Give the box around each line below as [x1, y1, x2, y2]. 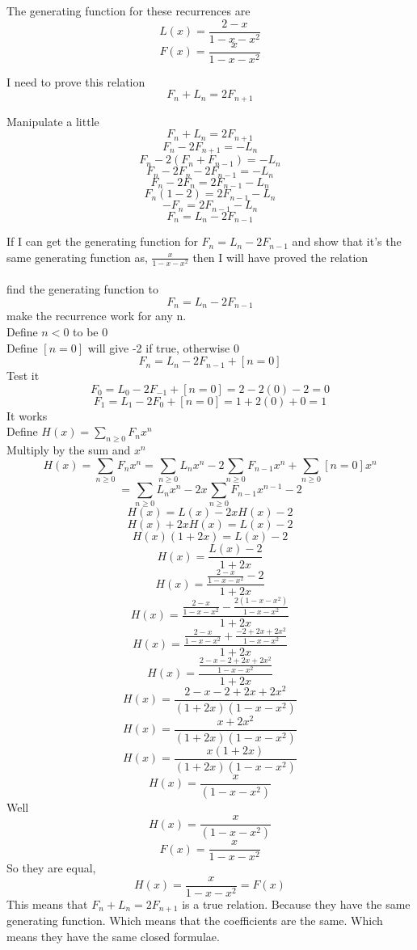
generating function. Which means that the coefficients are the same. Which [6, 912, 383, 929]
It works [6, 407, 48, 424]
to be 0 [73, 323, 108, 340]
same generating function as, [6, 248, 148, 265]
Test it [6, 367, 40, 384]
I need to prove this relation [6, 73, 145, 90]
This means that [6, 895, 88, 912]
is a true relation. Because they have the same [182, 895, 411, 912]
